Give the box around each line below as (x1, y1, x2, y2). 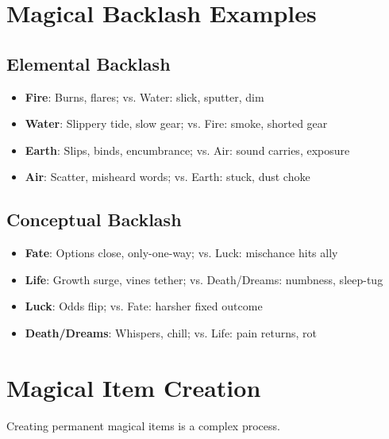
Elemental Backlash (6, 51, 171, 75)
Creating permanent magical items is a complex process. (6, 417, 280, 433)
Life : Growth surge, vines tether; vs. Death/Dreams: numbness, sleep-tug (25, 271, 383, 287)
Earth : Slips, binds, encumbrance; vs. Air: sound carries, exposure (25, 141, 350, 158)
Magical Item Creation (6, 371, 261, 403)
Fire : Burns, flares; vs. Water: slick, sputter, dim (25, 88, 264, 105)
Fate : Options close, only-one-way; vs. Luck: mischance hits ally (25, 245, 338, 261)
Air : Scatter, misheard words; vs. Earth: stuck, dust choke (25, 168, 310, 185)
